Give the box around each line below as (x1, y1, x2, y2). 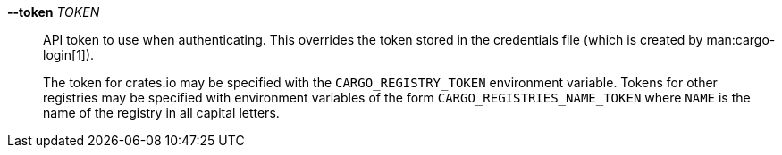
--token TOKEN (7, 4, 100, 20)
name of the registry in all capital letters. (43, 105, 280, 120)
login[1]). (43, 47, 95, 62)
